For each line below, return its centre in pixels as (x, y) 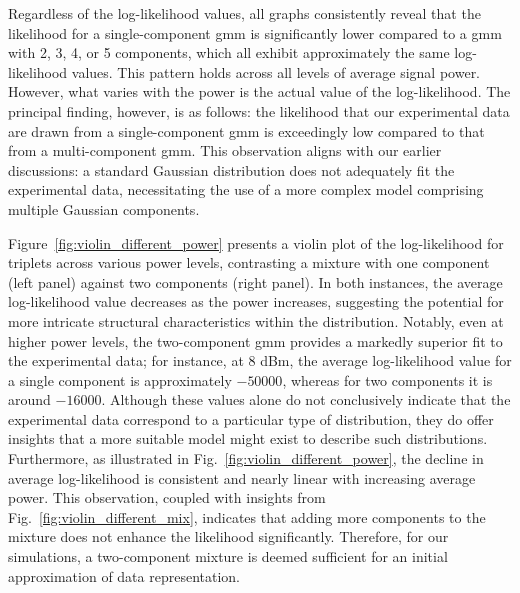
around (29, 399)
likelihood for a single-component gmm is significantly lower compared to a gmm (255, 32)
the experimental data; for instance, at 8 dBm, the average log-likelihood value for (260, 360)
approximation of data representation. (124, 575)
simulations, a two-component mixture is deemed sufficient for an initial (228, 556)
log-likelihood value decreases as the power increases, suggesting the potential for (256, 301)
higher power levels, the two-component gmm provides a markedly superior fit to (255, 340)
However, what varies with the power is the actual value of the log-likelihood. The (259, 91)
